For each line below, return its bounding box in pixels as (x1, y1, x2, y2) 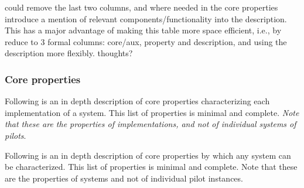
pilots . (5, 129, 26, 141)
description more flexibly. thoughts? (5, 47, 133, 59)
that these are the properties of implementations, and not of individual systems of (5, 118, 296, 130)
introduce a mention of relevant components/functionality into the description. (5, 12, 287, 25)
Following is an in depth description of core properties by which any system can (5, 149, 291, 161)
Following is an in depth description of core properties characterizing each (5, 95, 270, 107)
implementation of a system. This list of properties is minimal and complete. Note (5, 106, 299, 118)
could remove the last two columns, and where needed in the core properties (5, 1, 278, 13)
